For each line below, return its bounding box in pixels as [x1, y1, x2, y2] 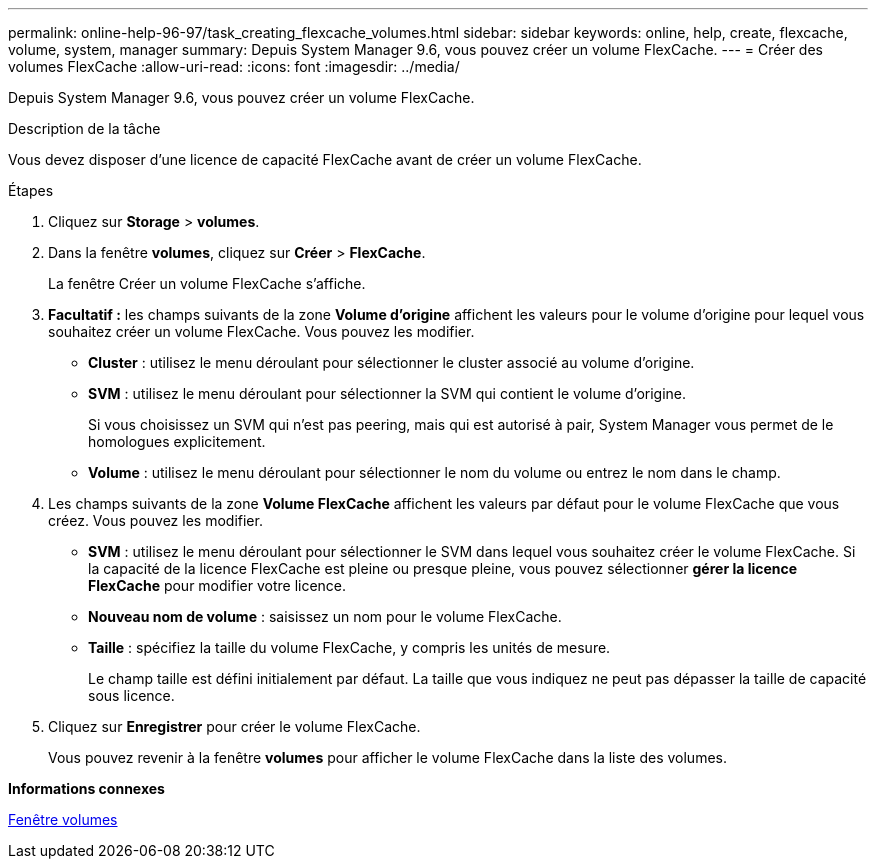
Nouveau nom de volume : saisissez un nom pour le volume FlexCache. [88, 608, 562, 625]
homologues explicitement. [88, 433, 266, 450]
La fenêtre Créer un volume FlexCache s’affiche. [48, 275, 366, 292]
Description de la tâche [8, 120, 161, 137]
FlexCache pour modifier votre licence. [88, 577, 347, 594]
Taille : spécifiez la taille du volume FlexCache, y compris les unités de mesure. [88, 639, 611, 656]
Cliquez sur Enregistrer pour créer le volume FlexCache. [48, 718, 421, 735]
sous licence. [88, 687, 175, 704]
